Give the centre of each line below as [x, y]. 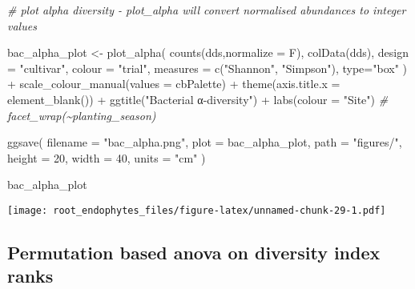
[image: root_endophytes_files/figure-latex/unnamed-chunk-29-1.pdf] [197, 210]
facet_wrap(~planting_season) [82, 115]
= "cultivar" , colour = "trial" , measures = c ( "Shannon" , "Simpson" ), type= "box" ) [207, 68]
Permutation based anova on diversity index [194, 252]
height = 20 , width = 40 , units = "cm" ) [107, 157]
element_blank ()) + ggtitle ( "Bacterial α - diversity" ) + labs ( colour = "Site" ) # [198, 99]
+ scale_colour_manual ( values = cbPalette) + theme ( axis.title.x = [174, 84]
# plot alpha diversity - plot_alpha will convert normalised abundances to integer [207, 10]
